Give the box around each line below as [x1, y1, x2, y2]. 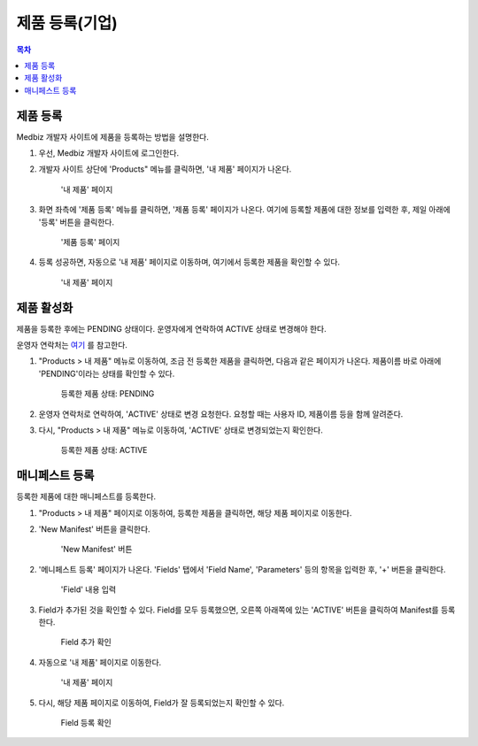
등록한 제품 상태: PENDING [60, 388, 155, 399]
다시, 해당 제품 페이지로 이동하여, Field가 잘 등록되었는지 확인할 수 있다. [38, 697, 285, 708]
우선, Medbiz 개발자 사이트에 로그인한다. [38, 148, 180, 158]
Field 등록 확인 [60, 717, 112, 727]
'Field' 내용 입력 [60, 584, 117, 595]
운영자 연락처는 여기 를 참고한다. [16, 340, 128, 350]
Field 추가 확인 [60, 637, 112, 648]
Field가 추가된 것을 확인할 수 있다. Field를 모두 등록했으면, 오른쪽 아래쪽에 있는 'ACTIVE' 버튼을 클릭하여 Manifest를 [38, 604, 439, 615]
